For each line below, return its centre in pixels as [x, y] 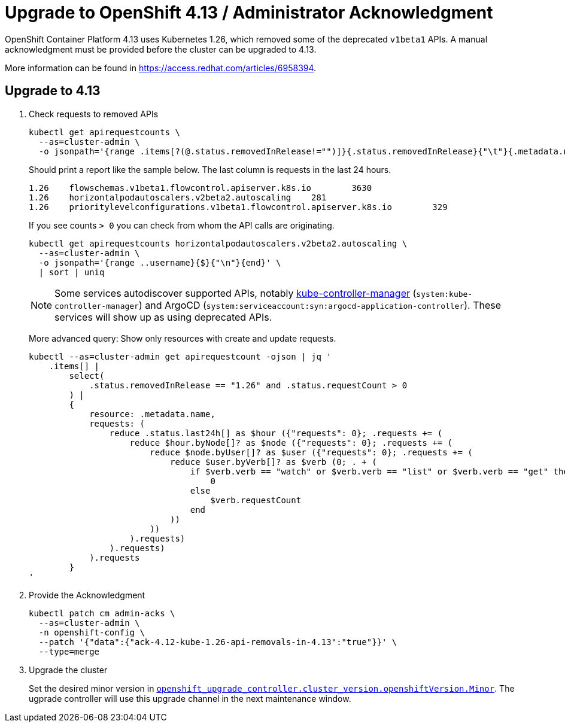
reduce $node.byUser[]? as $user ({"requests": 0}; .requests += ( [311, 452]
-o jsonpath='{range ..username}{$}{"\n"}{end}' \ [160, 262]
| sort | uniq [72, 272]
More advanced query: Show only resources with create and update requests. [183, 338]
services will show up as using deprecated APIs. [163, 317]
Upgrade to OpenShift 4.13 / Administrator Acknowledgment [249, 13]
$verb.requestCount [256, 500]
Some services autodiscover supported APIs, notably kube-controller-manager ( [236, 293]
